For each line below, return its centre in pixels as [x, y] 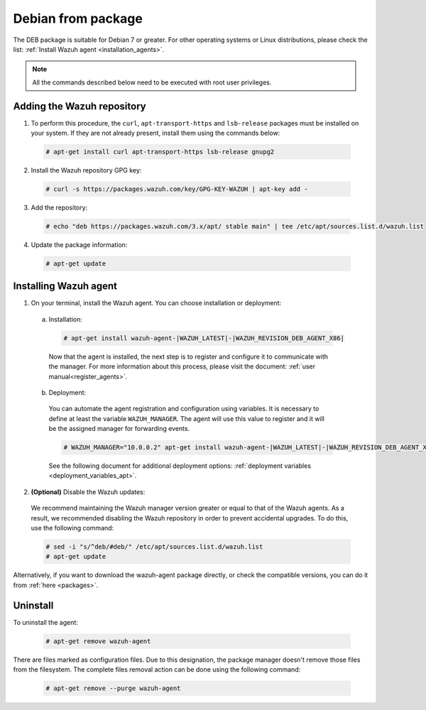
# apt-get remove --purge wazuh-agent [113, 688]
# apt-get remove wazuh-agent [98, 641]
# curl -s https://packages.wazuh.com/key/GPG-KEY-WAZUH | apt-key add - [177, 189]
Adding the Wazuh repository [80, 106]
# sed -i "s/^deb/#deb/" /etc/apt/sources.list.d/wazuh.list [154, 547]
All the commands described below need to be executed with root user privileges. [152, 82]
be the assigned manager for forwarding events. [119, 429]
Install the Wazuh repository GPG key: [86, 170]
